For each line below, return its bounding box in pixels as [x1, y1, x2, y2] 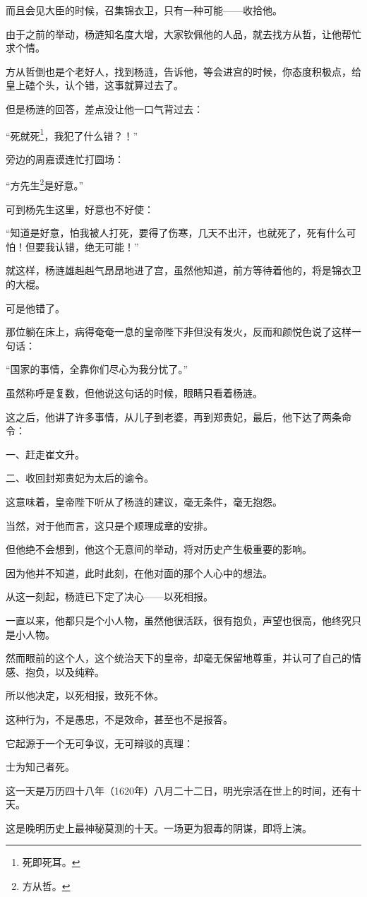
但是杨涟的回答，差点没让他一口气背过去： [6, 101, 203, 116]
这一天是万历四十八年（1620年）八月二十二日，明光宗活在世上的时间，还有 [6, 783, 351, 797]
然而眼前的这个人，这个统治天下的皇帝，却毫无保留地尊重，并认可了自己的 [6, 651, 351, 665]
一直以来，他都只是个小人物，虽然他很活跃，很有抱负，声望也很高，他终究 [6, 612, 351, 627]
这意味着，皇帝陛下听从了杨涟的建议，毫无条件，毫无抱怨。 [6, 494, 282, 509]
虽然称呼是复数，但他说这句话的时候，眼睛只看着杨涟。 [6, 386, 263, 400]
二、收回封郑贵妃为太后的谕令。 [6, 470, 154, 485]
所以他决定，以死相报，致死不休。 [6, 688, 164, 703]
